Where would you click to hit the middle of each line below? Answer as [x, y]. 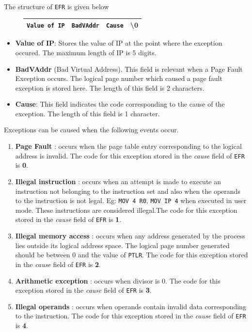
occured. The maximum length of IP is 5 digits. [86, 52]
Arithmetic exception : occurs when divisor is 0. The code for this [118, 280]
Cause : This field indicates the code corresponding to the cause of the [120, 104]
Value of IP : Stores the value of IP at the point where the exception [119, 43]
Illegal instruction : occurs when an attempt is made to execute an [118, 181]
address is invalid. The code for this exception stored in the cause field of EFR [130, 155]
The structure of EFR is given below [56, 6]
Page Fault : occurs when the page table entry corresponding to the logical [128, 146]
